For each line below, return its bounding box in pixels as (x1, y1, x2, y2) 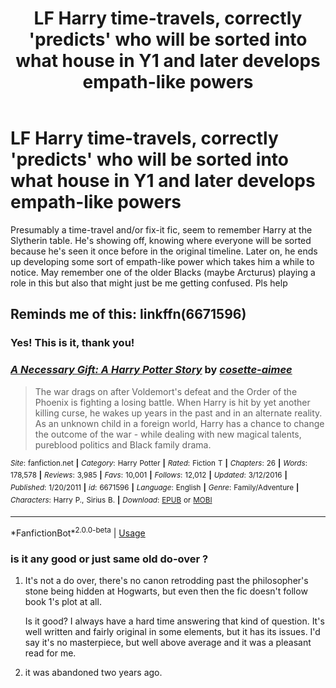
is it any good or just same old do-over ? (10, 552, 209, 566)
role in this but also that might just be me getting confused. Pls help (10, 277, 288, 289)
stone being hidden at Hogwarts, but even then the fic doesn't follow (24, 585, 308, 597)
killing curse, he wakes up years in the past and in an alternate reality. (34, 407, 323, 419)
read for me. (24, 647, 77, 659)
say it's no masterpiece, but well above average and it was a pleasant (24, 637, 312, 649)
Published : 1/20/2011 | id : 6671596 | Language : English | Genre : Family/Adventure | (10, 482, 300, 492)
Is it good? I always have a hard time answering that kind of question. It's (24, 615, 325, 627)
